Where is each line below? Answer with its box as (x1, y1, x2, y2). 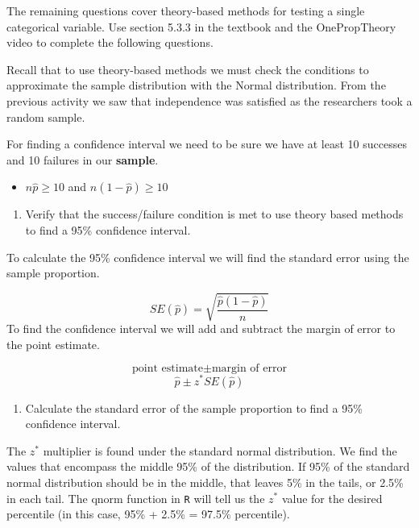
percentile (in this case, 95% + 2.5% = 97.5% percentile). (6, 505, 290, 522)
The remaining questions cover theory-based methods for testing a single (6, 2, 365, 19)
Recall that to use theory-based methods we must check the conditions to (6, 60, 369, 77)
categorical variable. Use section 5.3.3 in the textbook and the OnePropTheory (6, 18, 396, 35)
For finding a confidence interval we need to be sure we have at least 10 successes (6, 135, 407, 152)
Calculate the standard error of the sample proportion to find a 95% (25, 399, 363, 416)
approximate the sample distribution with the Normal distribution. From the (6, 77, 386, 94)
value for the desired (281, 489, 383, 506)
